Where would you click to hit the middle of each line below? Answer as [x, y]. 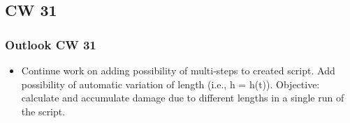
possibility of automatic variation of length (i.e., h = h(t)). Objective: [170, 84]
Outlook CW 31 [51, 44]
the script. [43, 111]
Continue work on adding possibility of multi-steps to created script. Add [178, 70]
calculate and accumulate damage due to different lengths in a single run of [183, 98]
